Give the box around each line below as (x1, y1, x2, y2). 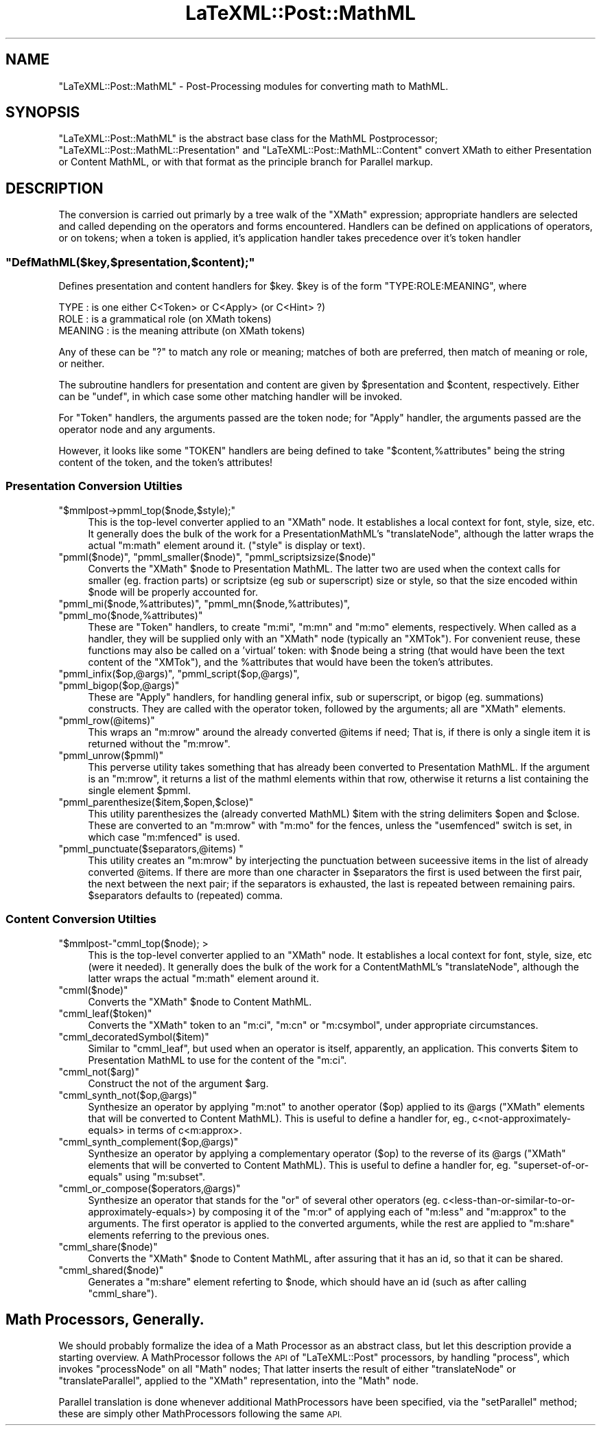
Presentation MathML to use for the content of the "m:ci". (88, 1054, 347, 1066)
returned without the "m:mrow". (88, 737, 231, 749)
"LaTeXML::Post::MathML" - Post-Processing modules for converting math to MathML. (58, 80, 449, 92)
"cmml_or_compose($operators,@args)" (58, 1182, 241, 1194)
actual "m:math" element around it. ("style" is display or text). (88, 539, 366, 551)
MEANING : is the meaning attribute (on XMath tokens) (58, 325, 305, 337)
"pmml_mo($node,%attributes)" (58, 609, 203, 621)
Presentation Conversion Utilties (5, 479, 182, 493)
